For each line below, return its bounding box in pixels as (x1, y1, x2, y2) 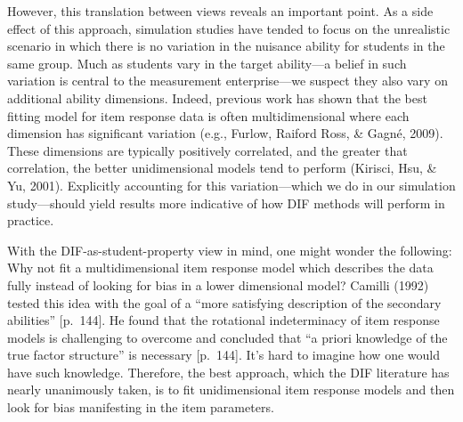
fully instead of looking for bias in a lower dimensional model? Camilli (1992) (7, 275, 429, 294)
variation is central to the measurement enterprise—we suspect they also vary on (7, 71, 448, 90)
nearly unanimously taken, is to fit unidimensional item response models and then (7, 380, 455, 399)
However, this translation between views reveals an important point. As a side (7, 2, 434, 20)
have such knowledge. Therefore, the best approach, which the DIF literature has (7, 362, 450, 381)
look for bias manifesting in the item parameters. (7, 398, 274, 417)
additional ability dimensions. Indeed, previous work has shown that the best (7, 88, 427, 107)
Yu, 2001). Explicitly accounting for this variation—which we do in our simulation (7, 175, 456, 194)
